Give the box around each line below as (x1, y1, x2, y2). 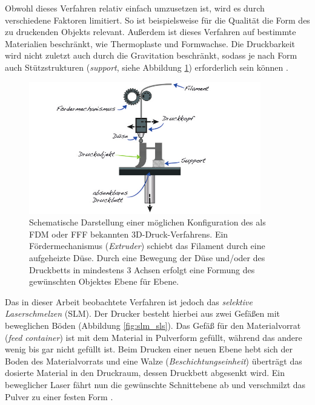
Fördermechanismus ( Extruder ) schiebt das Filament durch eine (29, 239, 265, 252)
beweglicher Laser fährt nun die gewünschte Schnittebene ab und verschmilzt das (5, 378, 306, 390)
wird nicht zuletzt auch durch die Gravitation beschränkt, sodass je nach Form (5, 49, 297, 62)
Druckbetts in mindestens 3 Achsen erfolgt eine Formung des (29, 263, 255, 276)
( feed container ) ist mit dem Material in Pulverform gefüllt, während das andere (5, 331, 302, 343)
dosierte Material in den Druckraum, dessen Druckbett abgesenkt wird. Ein (5, 366, 285, 379)
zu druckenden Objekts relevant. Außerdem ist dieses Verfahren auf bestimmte (5, 25, 296, 38)
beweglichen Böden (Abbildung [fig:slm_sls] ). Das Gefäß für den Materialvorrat (5, 319, 301, 332)
